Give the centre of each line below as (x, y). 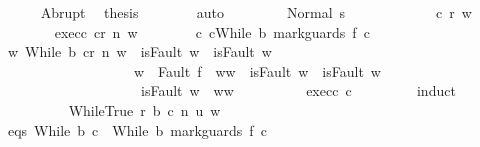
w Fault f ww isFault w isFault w (257, 70)
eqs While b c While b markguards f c (137, 129)
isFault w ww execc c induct (298, 90)
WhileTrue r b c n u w (144, 109)
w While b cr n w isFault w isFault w (139, 51)
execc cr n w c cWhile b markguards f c (212, 31)
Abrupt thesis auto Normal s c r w (256, 12)
